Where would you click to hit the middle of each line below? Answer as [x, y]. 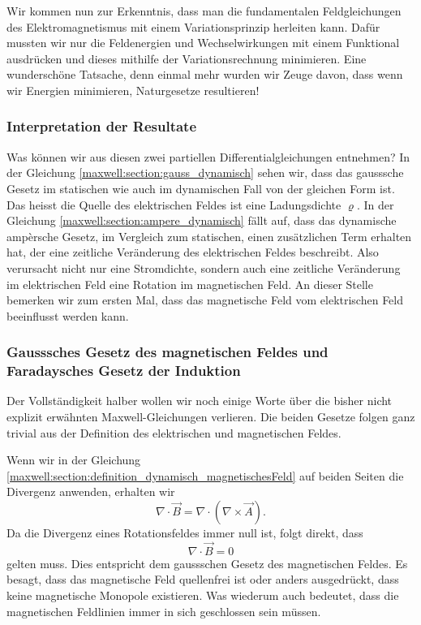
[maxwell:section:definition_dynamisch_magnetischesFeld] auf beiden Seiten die [205, 475]
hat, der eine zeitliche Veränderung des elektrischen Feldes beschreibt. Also [193, 252]
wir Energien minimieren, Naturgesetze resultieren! [133, 90]
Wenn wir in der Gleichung [74, 460]
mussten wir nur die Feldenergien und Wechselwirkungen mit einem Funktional [203, 43]
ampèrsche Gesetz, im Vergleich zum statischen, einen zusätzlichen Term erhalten [209, 236]
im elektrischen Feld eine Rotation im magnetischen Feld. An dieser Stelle [190, 284]
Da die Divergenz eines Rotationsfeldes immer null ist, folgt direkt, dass [185, 533]
